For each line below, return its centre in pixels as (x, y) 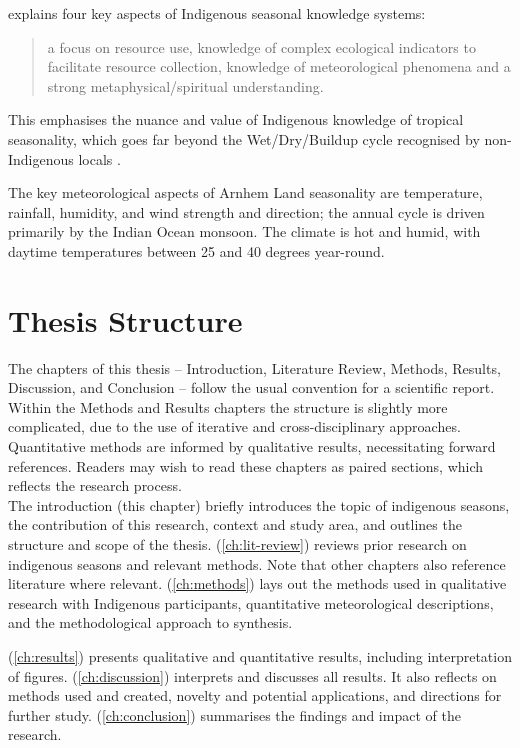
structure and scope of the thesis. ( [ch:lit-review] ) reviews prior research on (237, 544)
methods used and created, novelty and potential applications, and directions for (255, 695)
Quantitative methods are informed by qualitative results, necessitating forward (252, 446)
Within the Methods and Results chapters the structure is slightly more (228, 406)
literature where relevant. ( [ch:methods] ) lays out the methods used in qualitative (257, 583)
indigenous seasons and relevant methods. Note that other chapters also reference (257, 563)
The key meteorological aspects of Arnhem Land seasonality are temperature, (245, 192)
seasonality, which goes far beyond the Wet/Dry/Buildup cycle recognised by (244, 138)
